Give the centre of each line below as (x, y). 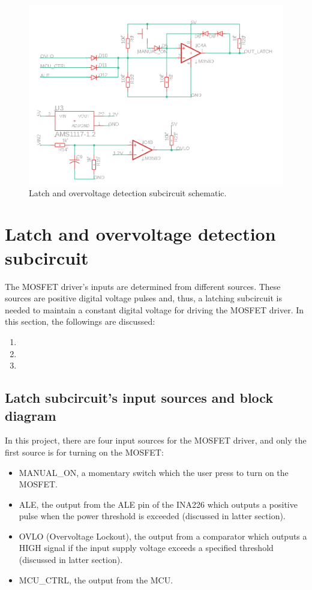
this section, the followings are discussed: (80, 321)
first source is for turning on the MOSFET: (84, 452)
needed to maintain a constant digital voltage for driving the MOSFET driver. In (154, 309)
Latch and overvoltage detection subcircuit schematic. (128, 192)
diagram (31, 415)
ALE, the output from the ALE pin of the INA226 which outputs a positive (158, 504)
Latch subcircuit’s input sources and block (139, 398)
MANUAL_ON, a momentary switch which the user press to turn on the (154, 472)
